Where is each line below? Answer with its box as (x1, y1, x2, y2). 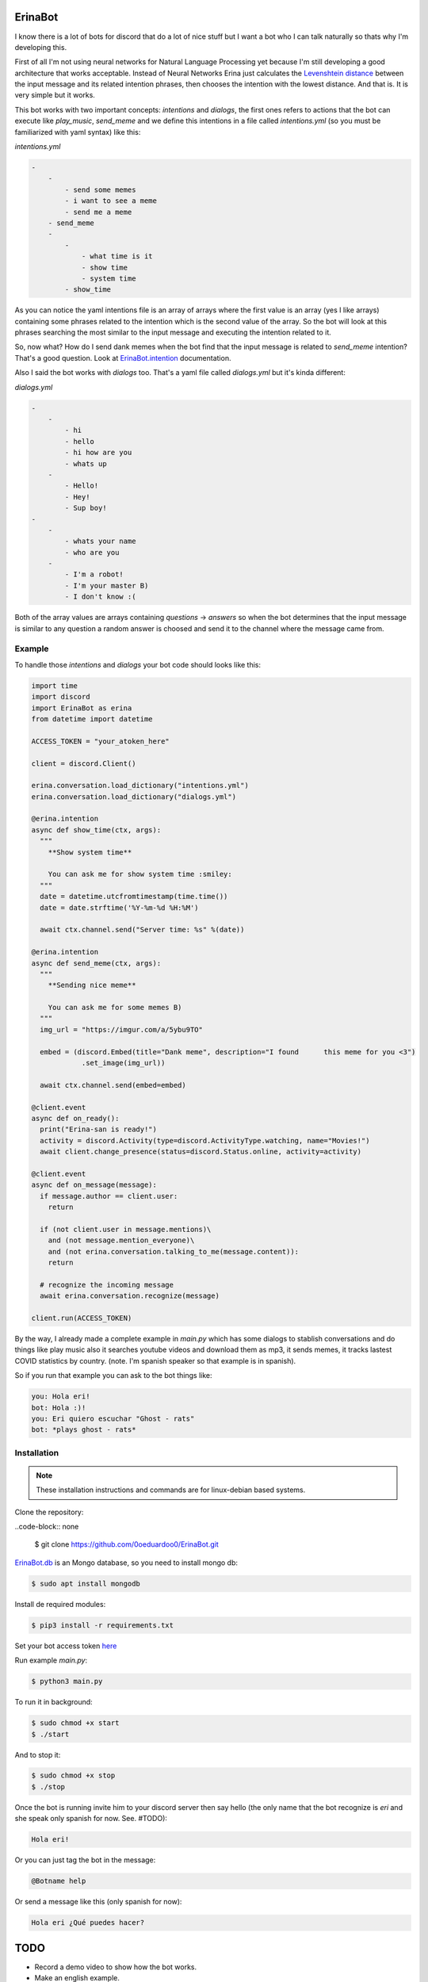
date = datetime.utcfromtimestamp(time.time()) (40, 892, 228, 901)
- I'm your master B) (64, 581, 149, 590)
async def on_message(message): (31, 1180, 158, 1189)
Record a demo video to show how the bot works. (34, 1962, 197, 1972)
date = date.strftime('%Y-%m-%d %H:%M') (40, 903, 199, 912)
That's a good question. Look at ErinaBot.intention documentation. (14, 353, 231, 362)
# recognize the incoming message (40, 1280, 174, 1289)
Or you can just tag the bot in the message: (14, 1855, 156, 1865)
